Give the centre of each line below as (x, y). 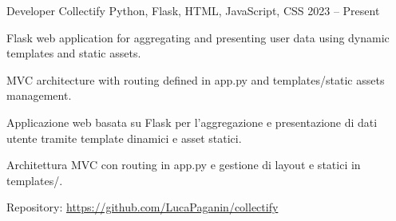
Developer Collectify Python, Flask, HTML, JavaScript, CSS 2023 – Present (193, 10)
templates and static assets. (74, 53)
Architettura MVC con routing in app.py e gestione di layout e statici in (184, 165)
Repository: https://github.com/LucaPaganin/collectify (143, 207)
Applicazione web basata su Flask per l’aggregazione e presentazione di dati (192, 122)
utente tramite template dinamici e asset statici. (124, 138)
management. (39, 95)
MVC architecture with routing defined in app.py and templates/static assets (196, 79)
